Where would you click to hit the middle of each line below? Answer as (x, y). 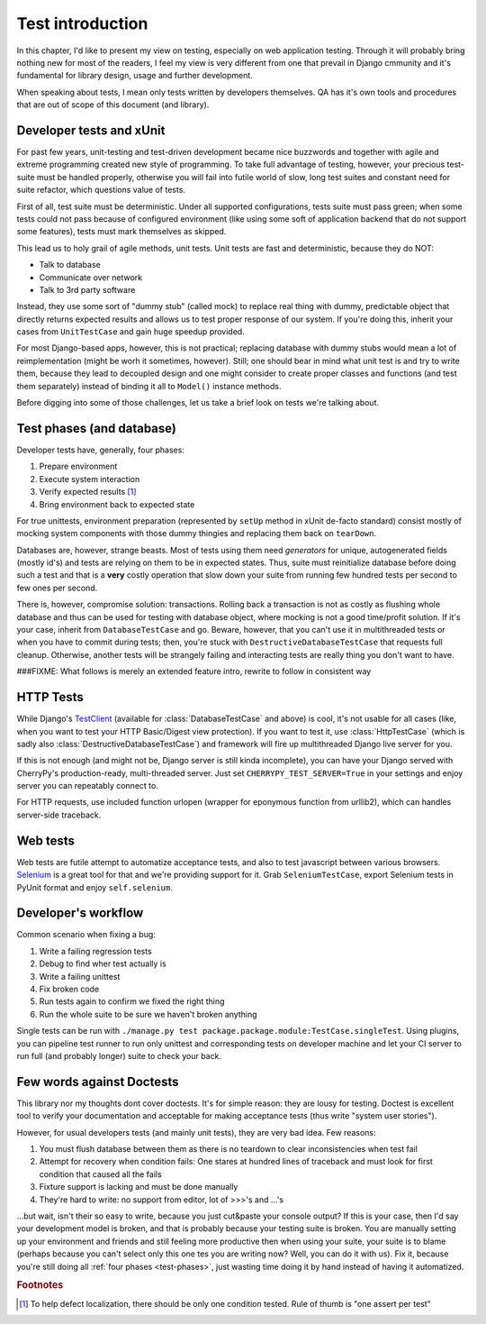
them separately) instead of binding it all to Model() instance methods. (149, 386)
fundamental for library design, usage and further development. (135, 76)
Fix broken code (69, 989)
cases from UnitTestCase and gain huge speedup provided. (130, 332)
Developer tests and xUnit (91, 130)
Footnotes (40, 1285)
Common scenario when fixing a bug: (86, 935)
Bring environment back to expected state (117, 504)
